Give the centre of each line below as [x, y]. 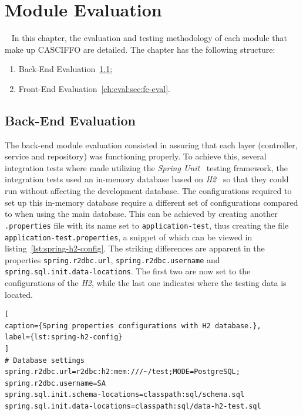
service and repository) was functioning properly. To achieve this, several [136, 156]
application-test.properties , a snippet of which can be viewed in [129, 237]
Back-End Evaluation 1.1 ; [65, 69]
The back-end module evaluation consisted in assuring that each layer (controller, [151, 144]
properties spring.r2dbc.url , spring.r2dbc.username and [112, 259]
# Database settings [45, 360]
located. [19, 294]
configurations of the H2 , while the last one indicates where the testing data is [146, 283]
